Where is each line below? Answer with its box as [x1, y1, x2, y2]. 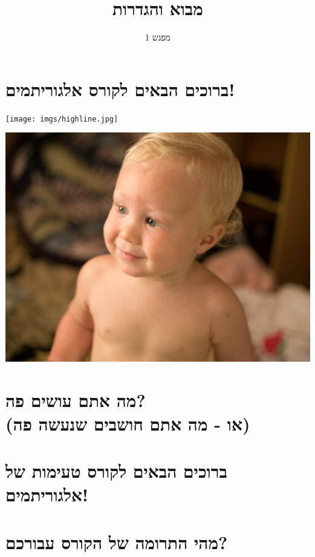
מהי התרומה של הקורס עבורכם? [5, 529, 228, 554]
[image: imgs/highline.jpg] [5, 114, 119, 123]
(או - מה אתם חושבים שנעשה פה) [5, 411, 250, 435]
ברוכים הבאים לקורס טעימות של [5, 458, 227, 483]
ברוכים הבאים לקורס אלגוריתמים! [5, 76, 235, 101]
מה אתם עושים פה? [5, 387, 146, 412]
